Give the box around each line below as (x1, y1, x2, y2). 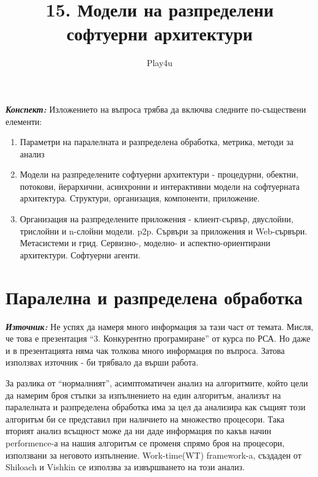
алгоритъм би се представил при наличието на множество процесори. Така (6, 412, 284, 425)
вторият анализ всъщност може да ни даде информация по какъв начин (6, 424, 272, 437)
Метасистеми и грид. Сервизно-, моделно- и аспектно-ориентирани (20, 236, 270, 249)
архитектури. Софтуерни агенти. (20, 248, 141, 261)
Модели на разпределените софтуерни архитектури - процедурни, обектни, (20, 168, 298, 181)
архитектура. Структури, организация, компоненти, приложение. (20, 192, 260, 205)
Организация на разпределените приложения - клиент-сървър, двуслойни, (20, 212, 294, 225)
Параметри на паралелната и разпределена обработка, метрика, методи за (20, 135, 294, 148)
